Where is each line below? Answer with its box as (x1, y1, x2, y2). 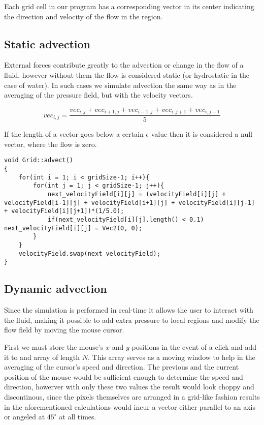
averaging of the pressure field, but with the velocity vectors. (4, 89, 193, 100)
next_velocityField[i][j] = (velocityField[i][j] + (47, 191, 226, 198)
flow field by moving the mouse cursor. (4, 324, 124, 335)
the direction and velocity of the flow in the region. (4, 11, 163, 21)
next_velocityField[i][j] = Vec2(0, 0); (4, 224, 143, 232)
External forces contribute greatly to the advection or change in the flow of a (4, 59, 244, 70)
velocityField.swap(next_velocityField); (18, 250, 160, 257)
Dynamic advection (4, 281, 107, 296)
